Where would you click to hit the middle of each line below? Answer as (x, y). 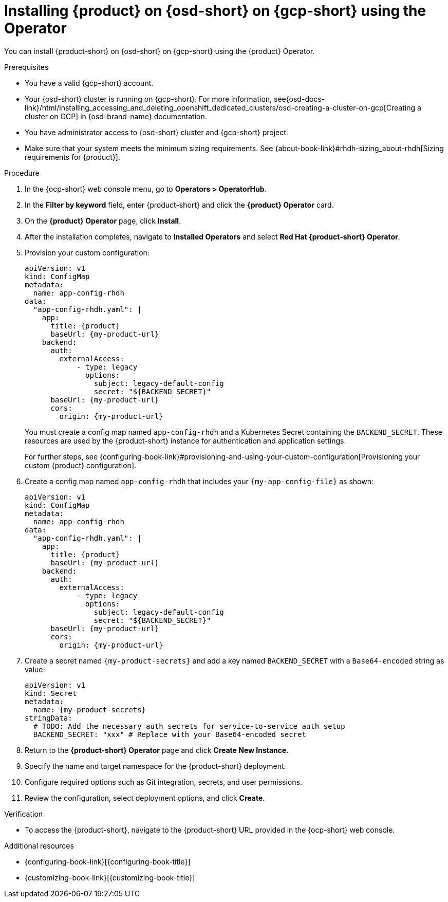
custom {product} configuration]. (81, 465)
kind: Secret (51, 693)
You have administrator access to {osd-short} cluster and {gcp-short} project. (156, 132)
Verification (24, 814)
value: (35, 669)
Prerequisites (26, 67)
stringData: (49, 718)
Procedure (22, 173)
